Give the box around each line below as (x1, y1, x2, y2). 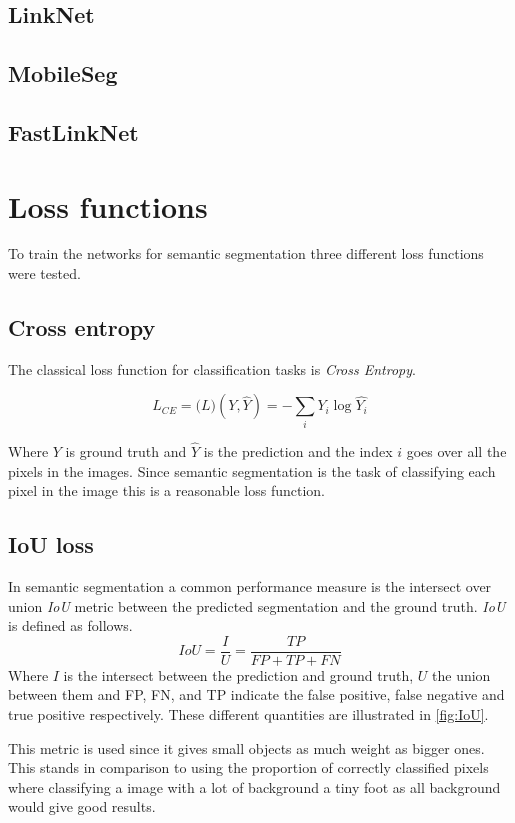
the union (432, 664, 491, 685)
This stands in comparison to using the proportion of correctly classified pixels (8, 757, 489, 778)
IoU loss (8, 529, 94, 560)
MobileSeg (8, 58, 118, 89)
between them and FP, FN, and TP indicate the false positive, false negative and (8, 684, 505, 705)
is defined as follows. (8, 615, 133, 636)
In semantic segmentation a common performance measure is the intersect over (8, 575, 492, 596)
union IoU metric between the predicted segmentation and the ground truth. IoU (8, 595, 506, 616)
